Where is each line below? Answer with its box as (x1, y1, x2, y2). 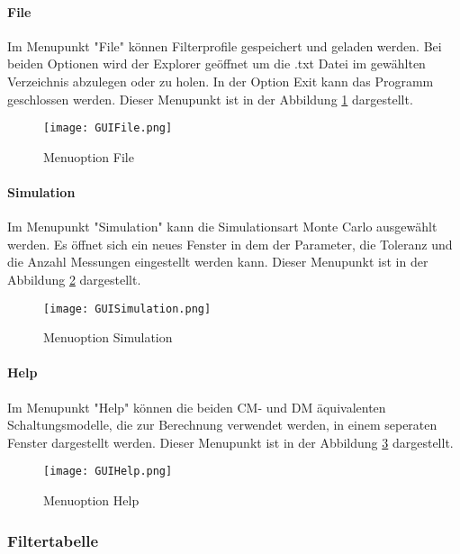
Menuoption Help (43, 491, 140, 510)
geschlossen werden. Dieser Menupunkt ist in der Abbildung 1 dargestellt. (7, 89, 413, 108)
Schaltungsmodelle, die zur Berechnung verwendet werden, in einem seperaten (7, 415, 437, 434)
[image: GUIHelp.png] (43, 465, 173, 478)
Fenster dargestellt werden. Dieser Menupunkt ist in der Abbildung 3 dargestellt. (7, 432, 454, 451)
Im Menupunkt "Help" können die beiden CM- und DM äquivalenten (7, 397, 386, 416)
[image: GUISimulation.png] (43, 302, 212, 315)
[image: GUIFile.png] (43, 122, 173, 135)
